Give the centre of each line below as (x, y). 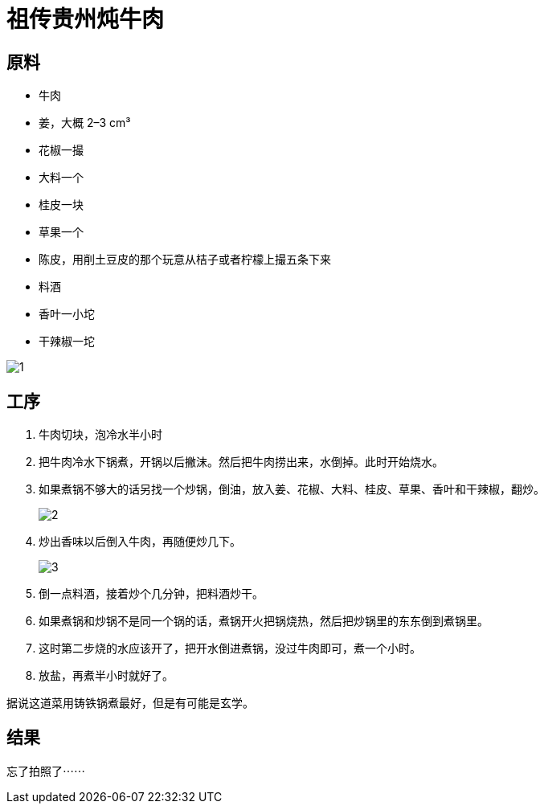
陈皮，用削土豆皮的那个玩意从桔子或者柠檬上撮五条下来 (185, 260)
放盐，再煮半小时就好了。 (106, 676)
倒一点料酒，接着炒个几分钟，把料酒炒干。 (151, 594)
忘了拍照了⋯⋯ (46, 771)
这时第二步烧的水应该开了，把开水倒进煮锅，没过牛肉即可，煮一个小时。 (230, 648)
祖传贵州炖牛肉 (86, 19)
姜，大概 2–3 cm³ (85, 123)
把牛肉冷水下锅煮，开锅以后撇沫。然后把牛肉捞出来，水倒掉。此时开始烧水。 (241, 462)
